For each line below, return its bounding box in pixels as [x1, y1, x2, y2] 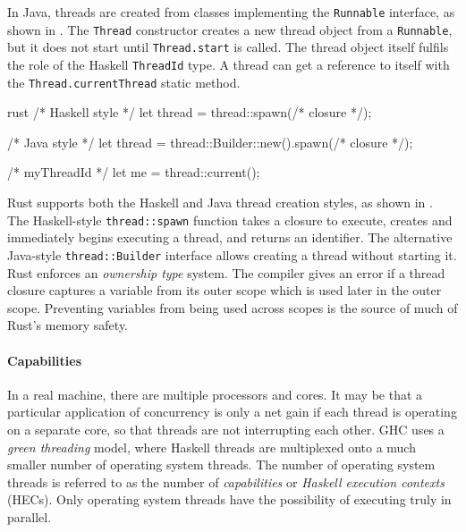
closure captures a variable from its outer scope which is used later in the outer [7, 281, 442, 300]
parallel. [7, 507, 52, 526]
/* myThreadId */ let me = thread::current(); [7, 163, 260, 182]
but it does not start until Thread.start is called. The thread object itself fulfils [7, 38, 449, 56]
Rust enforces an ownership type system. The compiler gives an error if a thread [7, 263, 445, 282]
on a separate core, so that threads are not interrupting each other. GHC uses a [7, 419, 445, 438]
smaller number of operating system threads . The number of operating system [7, 455, 436, 474]
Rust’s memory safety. [7, 316, 129, 334]
